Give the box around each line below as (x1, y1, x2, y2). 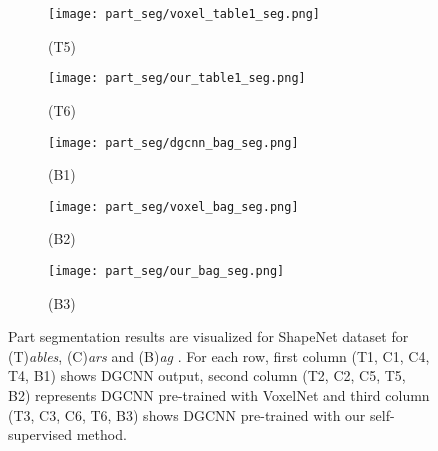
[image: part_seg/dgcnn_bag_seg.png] (48, 135, 299, 150)
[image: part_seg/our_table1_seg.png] (48, 71, 306, 86)
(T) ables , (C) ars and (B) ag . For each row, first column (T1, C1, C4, (8, 345, 430, 366)
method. (76, 424, 127, 445)
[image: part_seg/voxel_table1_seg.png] (48, 7, 321, 21)
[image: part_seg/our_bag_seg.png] (48, 264, 285, 278)
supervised (8, 424, 72, 445)
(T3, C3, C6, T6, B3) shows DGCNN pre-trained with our (8, 404, 366, 425)
